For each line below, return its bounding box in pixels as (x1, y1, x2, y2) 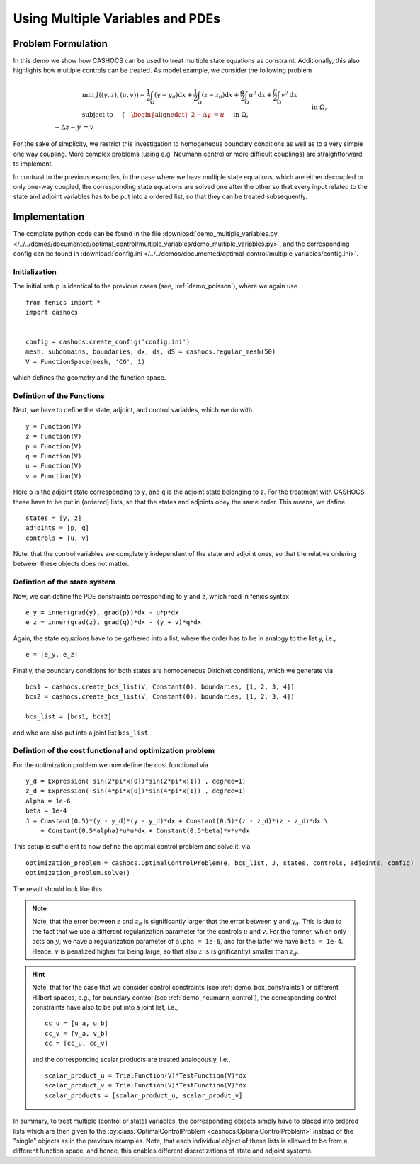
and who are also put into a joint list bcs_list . (13, 728, 150, 737)
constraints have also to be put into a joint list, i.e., (32, 1003, 178, 1012)
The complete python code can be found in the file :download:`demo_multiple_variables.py (13, 230, 278, 238)
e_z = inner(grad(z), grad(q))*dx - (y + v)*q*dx (25, 618, 202, 626)
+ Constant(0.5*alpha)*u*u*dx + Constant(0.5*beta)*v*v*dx (40, 827, 250, 835)
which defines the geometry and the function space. (13, 373, 166, 382)
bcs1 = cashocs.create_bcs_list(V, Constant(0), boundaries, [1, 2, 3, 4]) (25, 682, 295, 691)
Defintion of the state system (13, 577, 116, 587)
